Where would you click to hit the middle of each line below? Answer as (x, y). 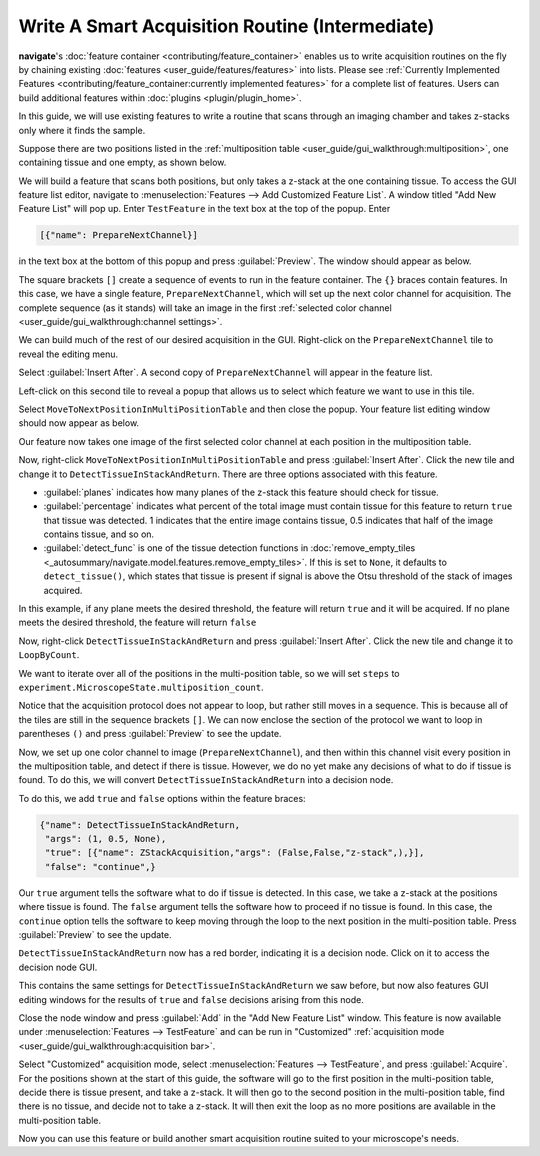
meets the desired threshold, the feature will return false (137, 622)
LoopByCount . (49, 655)
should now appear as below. (79, 423)
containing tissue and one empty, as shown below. (122, 162)
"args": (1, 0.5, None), (106, 839)
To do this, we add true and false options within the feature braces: (162, 798)
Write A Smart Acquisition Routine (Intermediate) (226, 26)
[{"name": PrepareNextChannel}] (119, 235)
